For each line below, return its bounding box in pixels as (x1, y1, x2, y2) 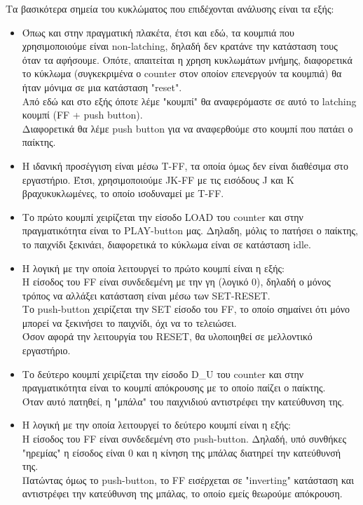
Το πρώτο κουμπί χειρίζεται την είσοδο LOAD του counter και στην (22, 209, 303, 224)
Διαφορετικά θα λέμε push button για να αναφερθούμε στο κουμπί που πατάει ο (22, 121, 353, 135)
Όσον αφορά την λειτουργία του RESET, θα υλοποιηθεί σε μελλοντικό (22, 329, 313, 344)
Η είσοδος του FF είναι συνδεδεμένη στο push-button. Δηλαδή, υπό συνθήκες (22, 431, 347, 446)
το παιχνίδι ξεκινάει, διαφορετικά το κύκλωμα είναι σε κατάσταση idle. (22, 236, 311, 251)
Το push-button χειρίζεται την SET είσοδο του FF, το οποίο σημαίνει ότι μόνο (22, 302, 350, 316)
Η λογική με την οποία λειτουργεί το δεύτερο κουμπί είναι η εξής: (22, 417, 291, 432)
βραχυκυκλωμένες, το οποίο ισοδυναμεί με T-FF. (22, 186, 224, 201)
